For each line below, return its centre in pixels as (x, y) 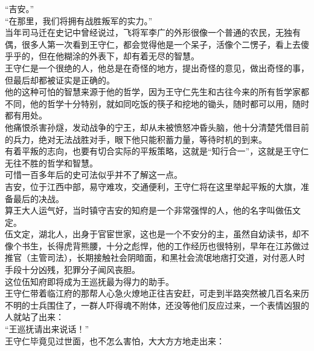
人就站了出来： (34, 317)
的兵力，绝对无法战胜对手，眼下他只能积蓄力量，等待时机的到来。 (136, 139)
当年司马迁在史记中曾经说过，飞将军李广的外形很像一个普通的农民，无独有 (153, 32)
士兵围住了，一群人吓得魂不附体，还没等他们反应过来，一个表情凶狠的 (169, 305)
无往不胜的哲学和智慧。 (51, 162)
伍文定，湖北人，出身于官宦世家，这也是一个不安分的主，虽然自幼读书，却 (153, 234)
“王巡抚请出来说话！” (47, 329)
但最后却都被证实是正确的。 (60, 80)
